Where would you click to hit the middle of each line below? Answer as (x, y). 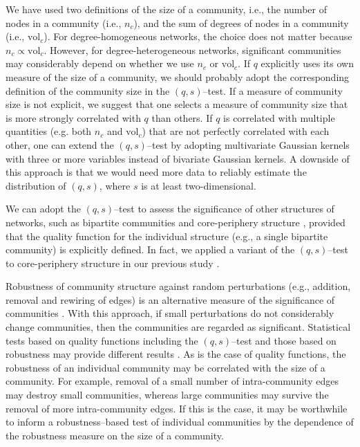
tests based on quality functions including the (102, 340)
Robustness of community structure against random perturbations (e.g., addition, (178, 286)
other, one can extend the (60, 144)
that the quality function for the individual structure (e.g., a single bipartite (167, 236)
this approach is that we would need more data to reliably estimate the (156, 172)
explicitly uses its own (307, 63)
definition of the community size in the (88, 90)
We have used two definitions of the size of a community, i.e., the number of (166, 9)
